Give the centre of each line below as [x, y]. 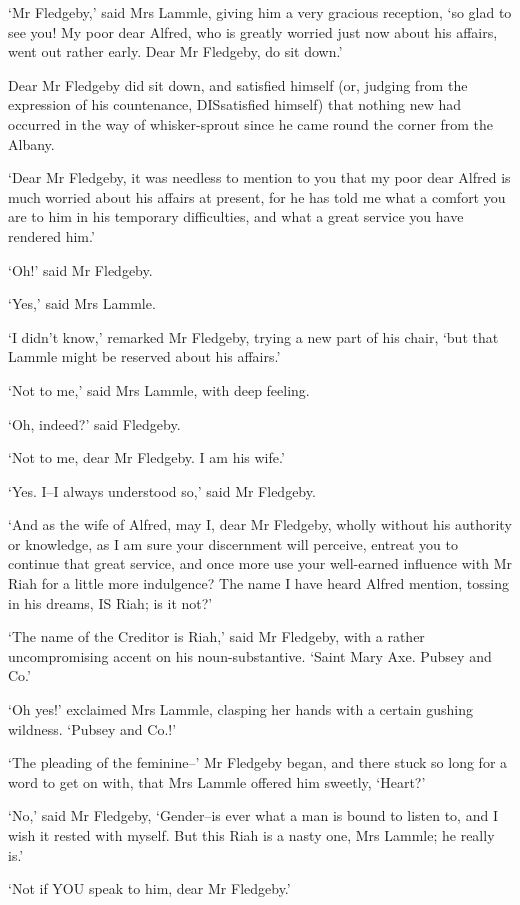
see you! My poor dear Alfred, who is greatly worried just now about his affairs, [253, 31]
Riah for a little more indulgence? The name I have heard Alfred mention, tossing [258, 583]
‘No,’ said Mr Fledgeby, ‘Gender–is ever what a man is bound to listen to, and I [253, 815]
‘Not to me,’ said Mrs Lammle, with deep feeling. [159, 389]
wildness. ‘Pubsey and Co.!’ [92, 728]
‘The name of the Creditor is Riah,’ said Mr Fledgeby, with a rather [216, 636]
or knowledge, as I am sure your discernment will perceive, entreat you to [233, 543]
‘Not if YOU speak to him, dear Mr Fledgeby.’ [149, 888]
